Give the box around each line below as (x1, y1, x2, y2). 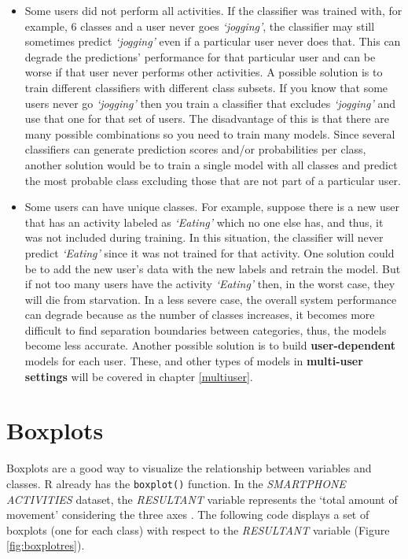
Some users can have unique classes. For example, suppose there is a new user (24, 198, 399, 215)
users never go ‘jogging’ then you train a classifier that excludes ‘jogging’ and (24, 94, 396, 111)
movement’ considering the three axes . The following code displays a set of (6, 506, 369, 523)
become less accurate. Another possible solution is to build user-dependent (24, 337, 395, 354)
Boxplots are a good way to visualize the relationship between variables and (6, 460, 372, 476)
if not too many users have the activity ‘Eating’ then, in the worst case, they (24, 276, 395, 292)
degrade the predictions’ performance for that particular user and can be (24, 48, 376, 65)
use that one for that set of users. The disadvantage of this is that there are (24, 110, 389, 127)
